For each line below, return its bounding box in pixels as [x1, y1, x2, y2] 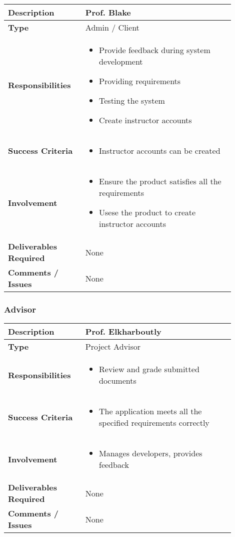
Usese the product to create [99, 206, 196, 218]
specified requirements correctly [99, 417, 209, 429]
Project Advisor [85, 341, 141, 353]
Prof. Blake [85, 7, 131, 18]
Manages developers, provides [99, 447, 202, 459]
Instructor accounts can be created [99, 145, 220, 156]
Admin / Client [85, 22, 139, 33]
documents [99, 375, 136, 387]
